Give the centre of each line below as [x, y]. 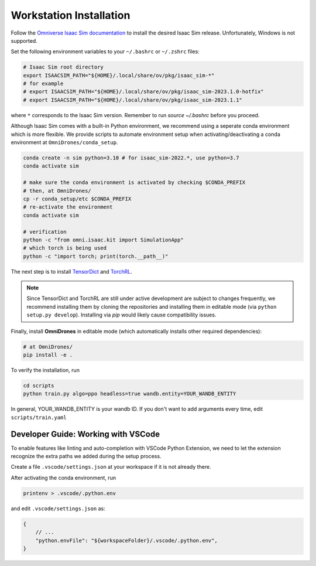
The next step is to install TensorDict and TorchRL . [72, 271]
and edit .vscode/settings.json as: [58, 508]
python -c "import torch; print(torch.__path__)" [96, 256]
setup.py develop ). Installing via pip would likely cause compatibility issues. [121, 315]
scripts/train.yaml [39, 417]
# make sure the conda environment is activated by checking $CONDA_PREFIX [134, 183]
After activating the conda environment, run [63, 478]
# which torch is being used [65, 248]
